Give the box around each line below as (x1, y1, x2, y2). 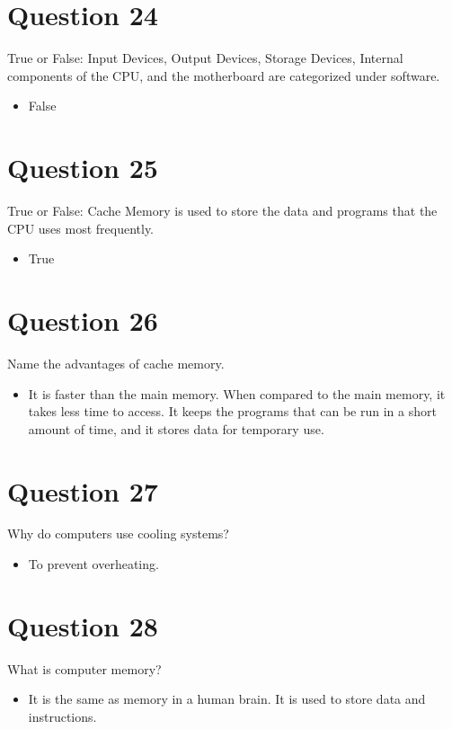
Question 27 (7, 472, 158, 509)
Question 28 (7, 607, 158, 644)
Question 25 (7, 149, 158, 186)
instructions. (28, 707, 97, 725)
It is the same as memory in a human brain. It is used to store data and (28, 689, 426, 708)
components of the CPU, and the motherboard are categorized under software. (7, 66, 440, 84)
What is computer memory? (7, 659, 162, 678)
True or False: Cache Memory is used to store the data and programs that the (7, 201, 438, 220)
